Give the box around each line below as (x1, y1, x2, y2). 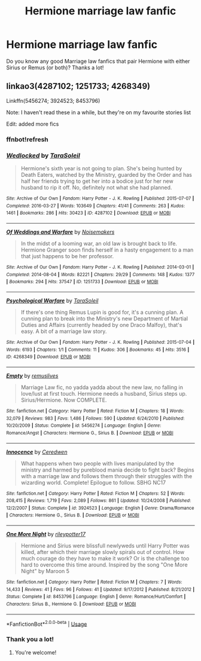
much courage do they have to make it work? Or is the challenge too (20, 555, 190, 562)
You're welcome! (14, 648, 57, 656)
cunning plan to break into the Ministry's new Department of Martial (20, 315, 188, 322)
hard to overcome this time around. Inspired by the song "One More (20, 561, 188, 568)
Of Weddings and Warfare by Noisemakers (6, 228, 115, 235)
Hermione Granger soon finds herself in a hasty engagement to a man (20, 246, 194, 253)
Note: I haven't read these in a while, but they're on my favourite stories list (6, 109, 191, 116)
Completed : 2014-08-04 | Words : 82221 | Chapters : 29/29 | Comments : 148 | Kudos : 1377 (6, 271, 195, 277)
